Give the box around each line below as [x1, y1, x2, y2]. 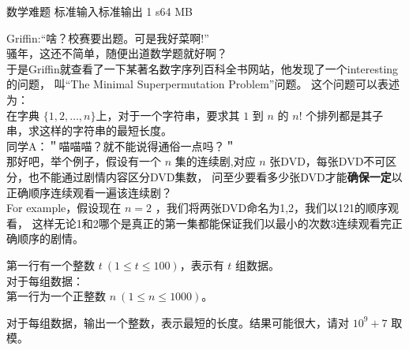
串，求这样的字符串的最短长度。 [6, 122, 172, 139]
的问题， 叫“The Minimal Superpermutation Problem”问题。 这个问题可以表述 [6, 76, 400, 92]
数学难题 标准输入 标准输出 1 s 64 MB [6, 3, 193, 19]
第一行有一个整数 [6, 256, 95, 273]
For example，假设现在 [6, 199, 122, 216]
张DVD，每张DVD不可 [269, 153, 386, 169]
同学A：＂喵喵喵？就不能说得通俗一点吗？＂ [6, 137, 236, 154]
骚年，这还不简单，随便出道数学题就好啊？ [6, 45, 227, 61]
